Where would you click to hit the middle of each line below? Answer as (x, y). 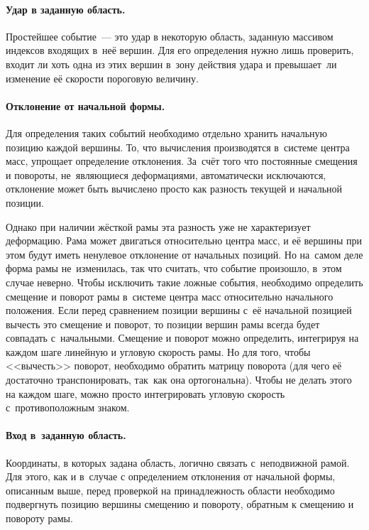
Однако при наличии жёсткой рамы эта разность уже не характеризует (158, 226)
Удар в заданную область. (66, 9)
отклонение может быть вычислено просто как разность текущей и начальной (174, 189)
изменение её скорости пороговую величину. (102, 78)
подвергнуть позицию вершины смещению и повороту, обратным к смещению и (180, 504)
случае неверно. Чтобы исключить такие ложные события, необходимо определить (184, 282)
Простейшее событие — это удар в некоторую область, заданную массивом (170, 36)
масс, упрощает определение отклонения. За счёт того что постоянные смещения (182, 161)
